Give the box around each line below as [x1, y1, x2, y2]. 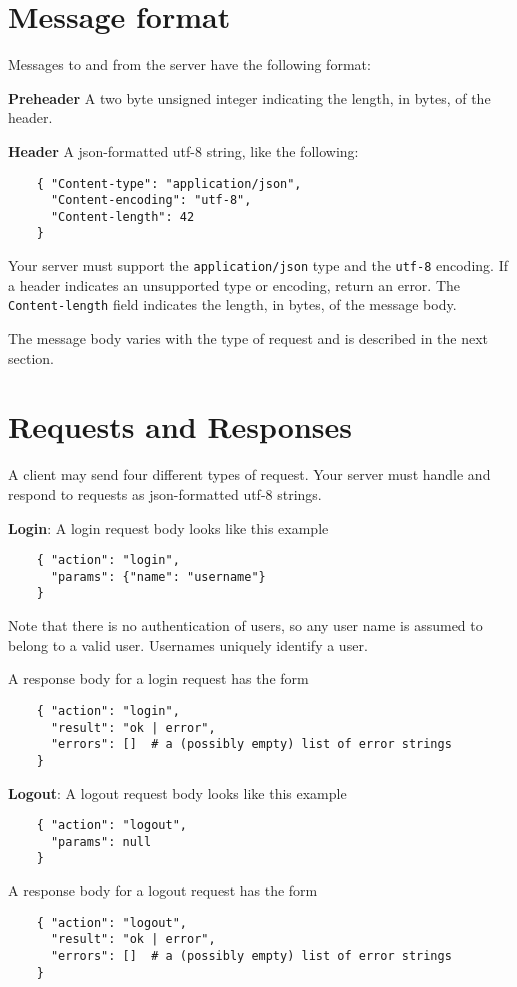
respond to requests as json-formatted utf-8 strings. [8, 483, 322, 504]
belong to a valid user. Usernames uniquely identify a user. [8, 634, 368, 655]
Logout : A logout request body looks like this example [8, 782, 347, 803]
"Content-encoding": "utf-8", [50, 193, 252, 208]
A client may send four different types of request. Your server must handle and [8, 464, 491, 485]
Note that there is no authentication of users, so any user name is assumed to [8, 615, 483, 636]
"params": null [50, 834, 152, 849]
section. [8, 347, 54, 368]
